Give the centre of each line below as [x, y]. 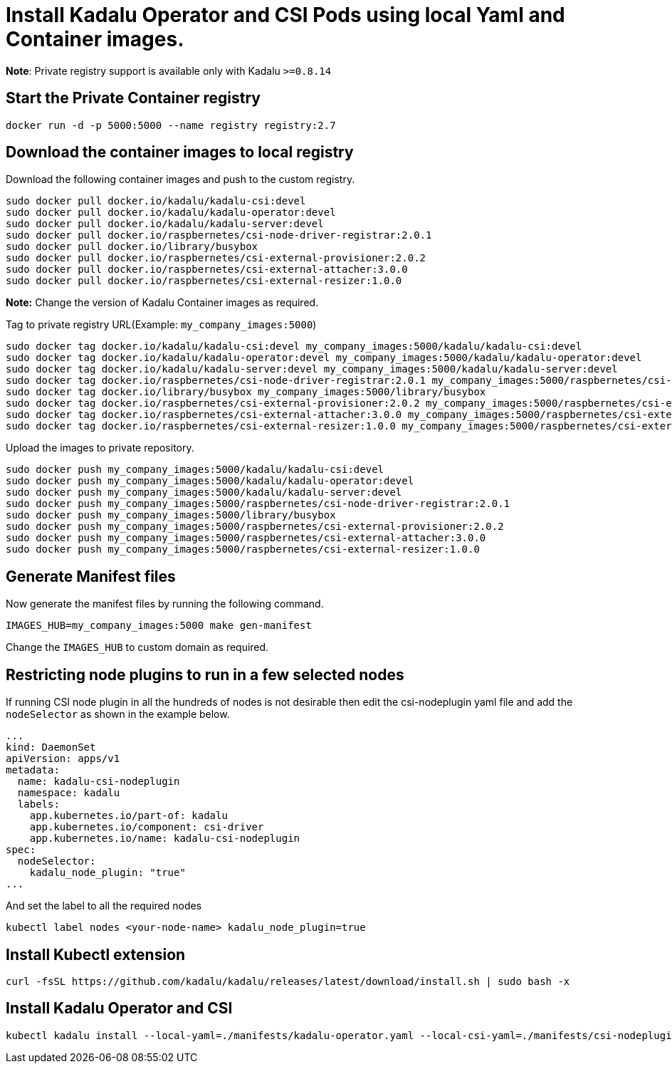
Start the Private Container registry [133, 98]
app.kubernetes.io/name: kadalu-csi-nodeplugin [165, 839]
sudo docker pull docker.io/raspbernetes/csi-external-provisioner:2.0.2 [216, 258]
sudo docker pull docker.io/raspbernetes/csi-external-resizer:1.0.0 [204, 281]
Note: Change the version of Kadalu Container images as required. [162, 303]
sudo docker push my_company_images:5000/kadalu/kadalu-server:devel [204, 492]
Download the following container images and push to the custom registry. [180, 179]
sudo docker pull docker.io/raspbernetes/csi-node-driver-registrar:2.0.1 [219, 235]
